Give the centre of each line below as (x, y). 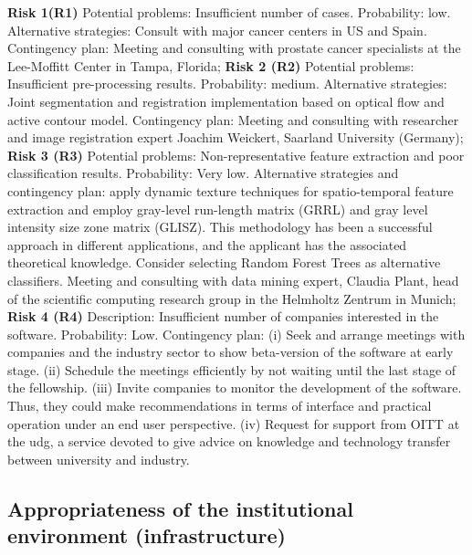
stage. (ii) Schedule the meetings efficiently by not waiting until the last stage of (232, 369)
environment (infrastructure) (147, 535)
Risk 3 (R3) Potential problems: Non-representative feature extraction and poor (236, 155)
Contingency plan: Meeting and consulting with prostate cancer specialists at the (234, 48)
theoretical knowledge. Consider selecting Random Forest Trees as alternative (224, 262)
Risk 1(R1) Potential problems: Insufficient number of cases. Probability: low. (229, 12)
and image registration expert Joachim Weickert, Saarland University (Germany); (236, 137)
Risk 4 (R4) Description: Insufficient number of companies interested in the (223, 316)
